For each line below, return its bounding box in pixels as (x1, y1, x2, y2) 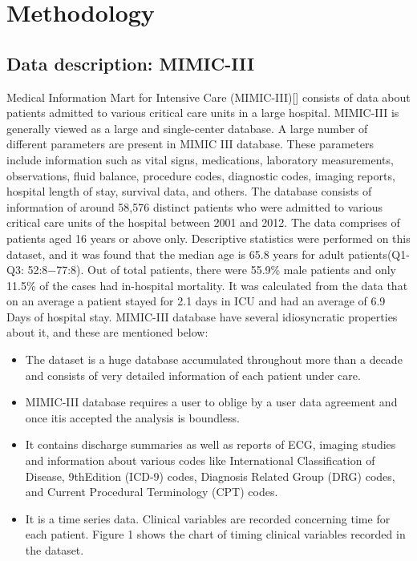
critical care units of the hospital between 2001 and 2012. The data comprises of (6, 214, 400, 231)
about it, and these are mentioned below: (6, 324, 208, 341)
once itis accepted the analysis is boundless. (25, 409, 241, 426)
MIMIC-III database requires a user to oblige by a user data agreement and (25, 394, 398, 410)
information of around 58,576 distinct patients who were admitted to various (6, 198, 383, 215)
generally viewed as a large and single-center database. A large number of (6, 119, 368, 136)
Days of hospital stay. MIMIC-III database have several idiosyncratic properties (6, 308, 398, 325)
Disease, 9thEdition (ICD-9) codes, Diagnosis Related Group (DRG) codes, (25, 467, 395, 484)
